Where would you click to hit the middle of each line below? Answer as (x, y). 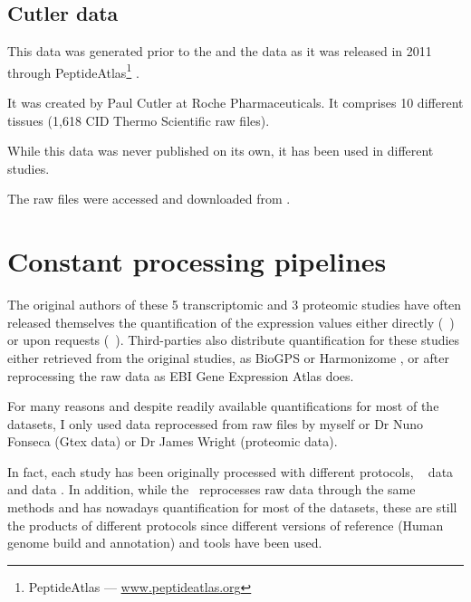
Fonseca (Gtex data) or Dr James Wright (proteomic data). (173, 441)
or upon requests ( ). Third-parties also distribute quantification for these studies (234, 340)
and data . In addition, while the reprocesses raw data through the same (211, 489)
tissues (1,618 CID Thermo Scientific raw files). (139, 120)
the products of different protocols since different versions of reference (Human (226, 525)
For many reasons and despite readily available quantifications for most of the (223, 406)
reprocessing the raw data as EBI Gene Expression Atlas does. (181, 375)
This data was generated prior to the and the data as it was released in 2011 (220, 51)
